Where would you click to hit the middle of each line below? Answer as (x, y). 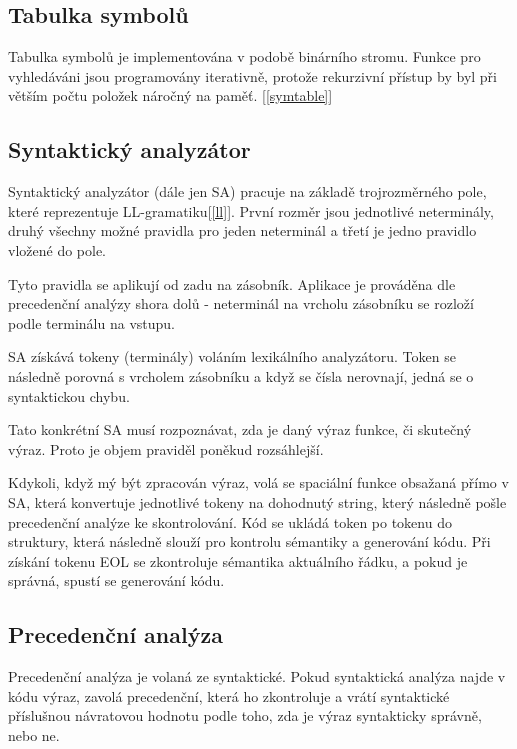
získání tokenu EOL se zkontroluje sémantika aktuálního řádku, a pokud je (238, 560)
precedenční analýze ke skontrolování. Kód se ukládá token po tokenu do (230, 521)
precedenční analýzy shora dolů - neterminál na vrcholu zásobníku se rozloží (241, 303)
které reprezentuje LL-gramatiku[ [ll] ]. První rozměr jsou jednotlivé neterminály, (251, 210)
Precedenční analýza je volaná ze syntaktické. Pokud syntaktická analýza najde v (257, 676)
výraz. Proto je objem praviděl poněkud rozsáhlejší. (166, 448)
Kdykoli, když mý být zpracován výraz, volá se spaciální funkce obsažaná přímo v (258, 482)
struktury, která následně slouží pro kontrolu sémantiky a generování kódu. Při (249, 541)
